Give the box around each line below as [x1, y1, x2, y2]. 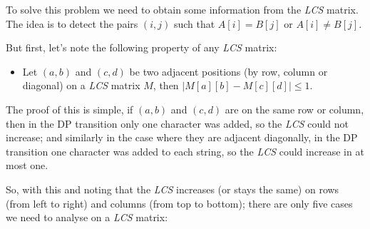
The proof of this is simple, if [6, 101, 133, 116]
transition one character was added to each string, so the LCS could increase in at [6, 143, 364, 158]
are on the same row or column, [225, 101, 364, 116]
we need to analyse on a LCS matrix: [6, 210, 168, 225]
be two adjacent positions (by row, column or [129, 63, 328, 78]
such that [173, 16, 215, 31]
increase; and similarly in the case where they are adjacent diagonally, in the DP [6, 130, 358, 145]
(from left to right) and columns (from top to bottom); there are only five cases [6, 195, 353, 210]
